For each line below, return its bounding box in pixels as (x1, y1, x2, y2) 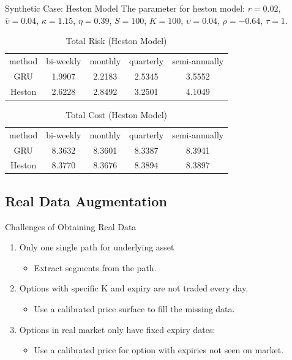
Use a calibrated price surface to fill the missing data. (34, 302, 235, 315)
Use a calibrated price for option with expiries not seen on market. (34, 343, 284, 356)
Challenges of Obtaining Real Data (5, 220, 137, 233)
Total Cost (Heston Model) (66, 108, 168, 121)
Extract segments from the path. (34, 261, 157, 274)
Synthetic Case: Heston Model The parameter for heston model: (5, 2, 245, 14)
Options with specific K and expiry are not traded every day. (19, 282, 249, 294)
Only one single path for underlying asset (19, 241, 174, 253)
